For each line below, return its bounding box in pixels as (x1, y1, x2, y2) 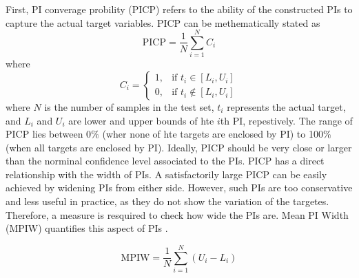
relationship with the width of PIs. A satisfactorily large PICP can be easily (6, 167, 327, 181)
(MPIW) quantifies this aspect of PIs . (6, 221, 168, 235)
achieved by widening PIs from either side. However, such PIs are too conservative (6, 180, 353, 195)
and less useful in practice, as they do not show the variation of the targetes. (6, 194, 329, 208)
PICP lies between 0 (6, 127, 92, 141)
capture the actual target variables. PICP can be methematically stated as (6, 15, 320, 30)
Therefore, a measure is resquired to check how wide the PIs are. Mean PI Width (6, 207, 349, 222)
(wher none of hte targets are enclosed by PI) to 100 (102, 127, 323, 141)
